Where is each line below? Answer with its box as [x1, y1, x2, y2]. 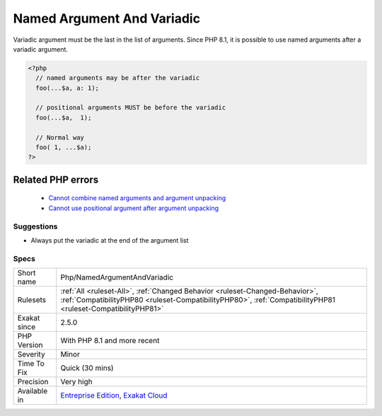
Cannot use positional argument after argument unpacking [48, 204, 219, 212]
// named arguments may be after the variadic [35, 74, 200, 82]
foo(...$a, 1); [35, 113, 92, 122]
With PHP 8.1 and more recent [60, 336, 160, 346]
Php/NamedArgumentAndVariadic [60, 272, 173, 282]
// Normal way [35, 133, 85, 141]
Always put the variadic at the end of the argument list [30, 236, 189, 244]
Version [17, 340, 43, 350]
